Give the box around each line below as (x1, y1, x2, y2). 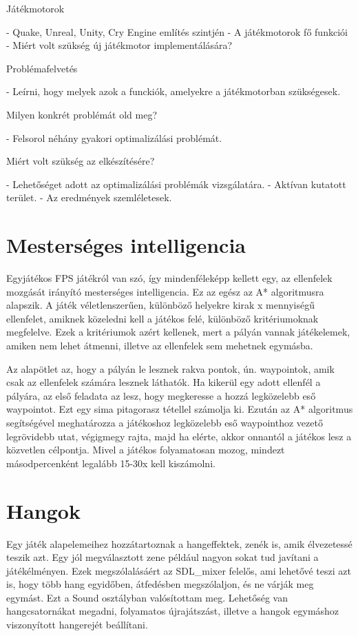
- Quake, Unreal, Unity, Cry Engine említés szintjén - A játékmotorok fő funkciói (6, 24, 348, 39)
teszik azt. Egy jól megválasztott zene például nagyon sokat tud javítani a (6, 550, 319, 564)
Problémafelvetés (6, 61, 78, 75)
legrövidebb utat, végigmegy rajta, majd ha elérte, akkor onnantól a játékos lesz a (6, 429, 352, 443)
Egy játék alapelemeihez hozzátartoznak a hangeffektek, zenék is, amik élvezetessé (6, 536, 352, 551)
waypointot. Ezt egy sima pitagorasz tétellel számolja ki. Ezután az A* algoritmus (6, 402, 353, 416)
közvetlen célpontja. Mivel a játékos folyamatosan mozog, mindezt (6, 442, 285, 457)
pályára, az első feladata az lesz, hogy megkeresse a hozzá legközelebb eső (6, 388, 316, 402)
